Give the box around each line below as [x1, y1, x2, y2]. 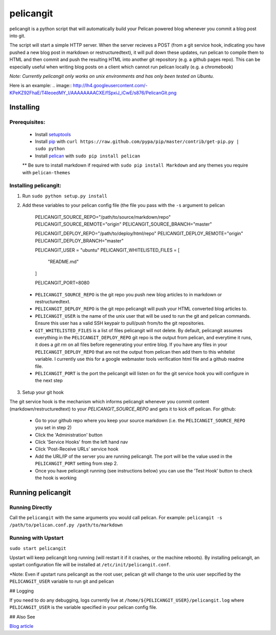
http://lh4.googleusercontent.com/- [73, 83, 148, 89]
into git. [9, 32, 26, 38]
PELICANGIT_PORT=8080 [35, 280, 89, 286]
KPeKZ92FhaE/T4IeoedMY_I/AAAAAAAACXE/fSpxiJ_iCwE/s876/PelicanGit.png [9, 90, 177, 96]
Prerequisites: [9, 118, 45, 126]
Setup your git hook [22, 389, 64, 395]
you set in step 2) [35, 424, 72, 431]
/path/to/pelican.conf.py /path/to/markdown [9, 522, 123, 528]
